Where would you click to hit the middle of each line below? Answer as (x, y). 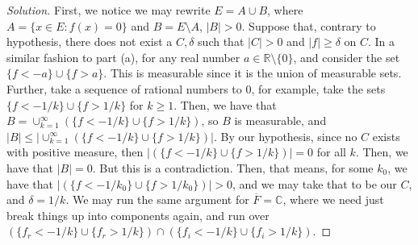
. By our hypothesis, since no (285, 136)
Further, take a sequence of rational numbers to (124, 88)
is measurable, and (280, 120)
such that (221, 42)
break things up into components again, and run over (138, 215)
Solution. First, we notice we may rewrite (109, 10)
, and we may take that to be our (315, 183)
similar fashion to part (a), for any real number (123, 57)
